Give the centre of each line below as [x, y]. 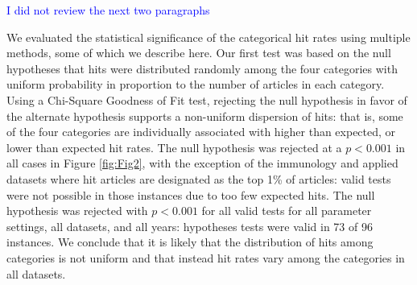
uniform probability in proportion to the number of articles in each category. [196, 84]
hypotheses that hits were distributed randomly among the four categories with [202, 68]
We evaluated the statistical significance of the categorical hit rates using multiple [208, 37]
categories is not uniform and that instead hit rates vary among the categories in [206, 257]
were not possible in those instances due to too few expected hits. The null [191, 194]
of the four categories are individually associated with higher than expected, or [201, 132]
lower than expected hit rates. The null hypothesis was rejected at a [174, 147]
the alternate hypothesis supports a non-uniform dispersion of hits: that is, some [205, 116]
